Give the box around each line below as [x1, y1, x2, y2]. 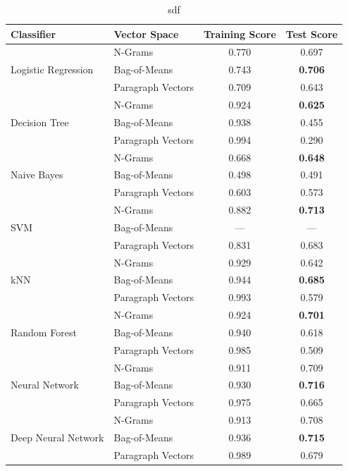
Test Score [285, 26, 338, 41]
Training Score [204, 26, 276, 41]
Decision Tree [11, 114, 69, 129]
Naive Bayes [11, 167, 63, 182]
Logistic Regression [11, 62, 94, 77]
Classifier [11, 26, 56, 41]
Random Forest [11, 324, 77, 339]
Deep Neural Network [11, 430, 104, 444]
